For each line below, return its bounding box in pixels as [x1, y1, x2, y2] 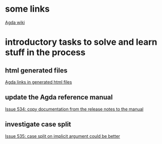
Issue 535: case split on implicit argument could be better [5, 133, 120, 139]
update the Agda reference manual [5, 93, 113, 102]
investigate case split [5, 120, 72, 128]
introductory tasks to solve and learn [5, 36, 157, 48]
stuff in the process [5, 47, 86, 58]
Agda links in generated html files [5, 79, 72, 85]
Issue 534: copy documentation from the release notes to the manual [5, 106, 144, 112]
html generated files [5, 66, 68, 74]
